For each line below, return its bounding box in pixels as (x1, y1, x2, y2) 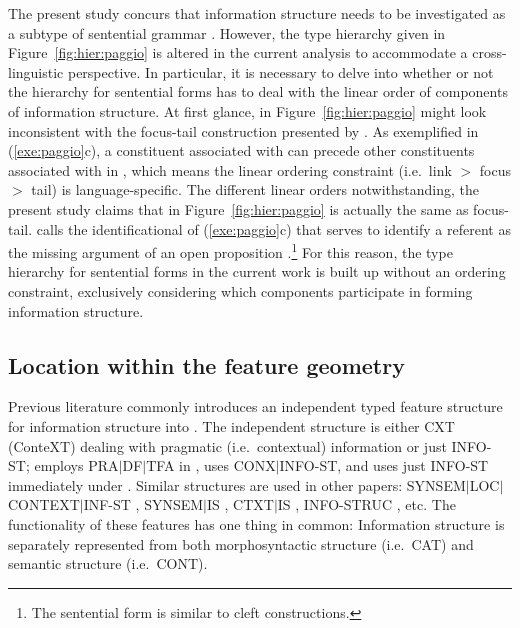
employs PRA (34, 455, 119, 476)
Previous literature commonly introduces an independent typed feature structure (8, 396, 503, 417)
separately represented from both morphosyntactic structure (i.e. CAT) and (8, 533, 474, 554)
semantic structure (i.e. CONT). (8, 553, 208, 574)
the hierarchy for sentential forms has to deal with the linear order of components (8, 81, 508, 102)
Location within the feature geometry (8, 349, 405, 380)
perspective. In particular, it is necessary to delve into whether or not (67, 61, 494, 82)
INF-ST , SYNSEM (83, 494, 204, 515)
